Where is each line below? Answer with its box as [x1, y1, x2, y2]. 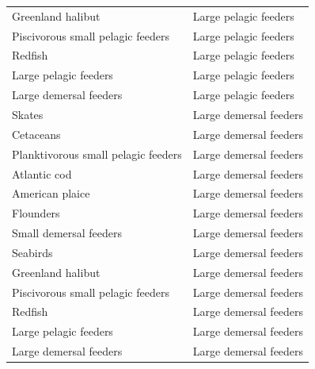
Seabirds [12, 244, 53, 260]
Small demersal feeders [12, 225, 123, 241]
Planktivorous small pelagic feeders [12, 145, 182, 162]
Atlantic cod [12, 165, 72, 182]
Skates [12, 106, 44, 122]
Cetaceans [12, 125, 61, 142]
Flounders [12, 205, 60, 221]
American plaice [12, 185, 90, 202]
